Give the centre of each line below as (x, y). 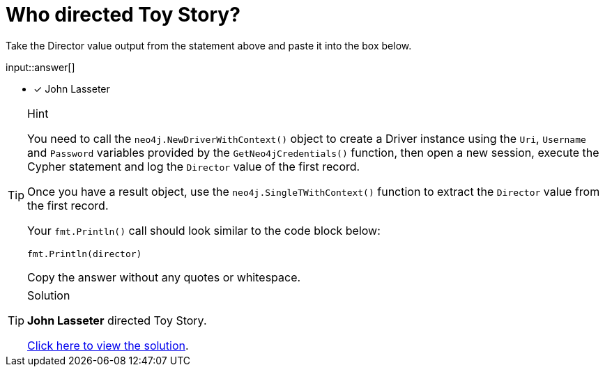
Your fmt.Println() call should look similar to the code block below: (204, 230)
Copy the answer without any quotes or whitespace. (164, 277)
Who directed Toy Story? (123, 15)
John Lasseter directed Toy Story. (117, 320)
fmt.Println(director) (85, 254)
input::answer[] (40, 67)
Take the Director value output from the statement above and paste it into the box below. (209, 45)
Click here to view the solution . (108, 345)
